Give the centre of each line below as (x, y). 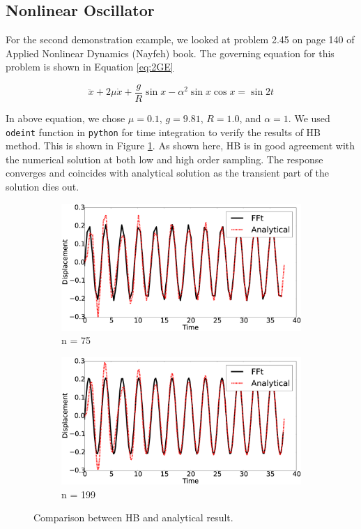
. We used (309, 118)
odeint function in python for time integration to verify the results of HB (163, 132)
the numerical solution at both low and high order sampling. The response (164, 159)
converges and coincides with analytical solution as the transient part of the (168, 173)
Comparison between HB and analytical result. (133, 517)
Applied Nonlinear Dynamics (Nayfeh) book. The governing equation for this (170, 53)
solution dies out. (43, 187)
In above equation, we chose (66, 118)
